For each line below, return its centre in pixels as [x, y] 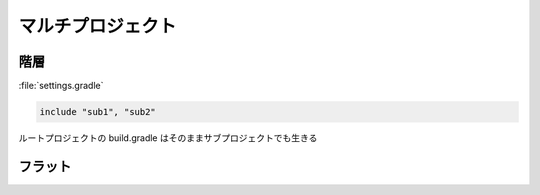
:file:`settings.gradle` [61, 86]
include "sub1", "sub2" [98, 112]
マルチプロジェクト [97, 26]
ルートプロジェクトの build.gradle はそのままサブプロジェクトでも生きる [168, 138]
